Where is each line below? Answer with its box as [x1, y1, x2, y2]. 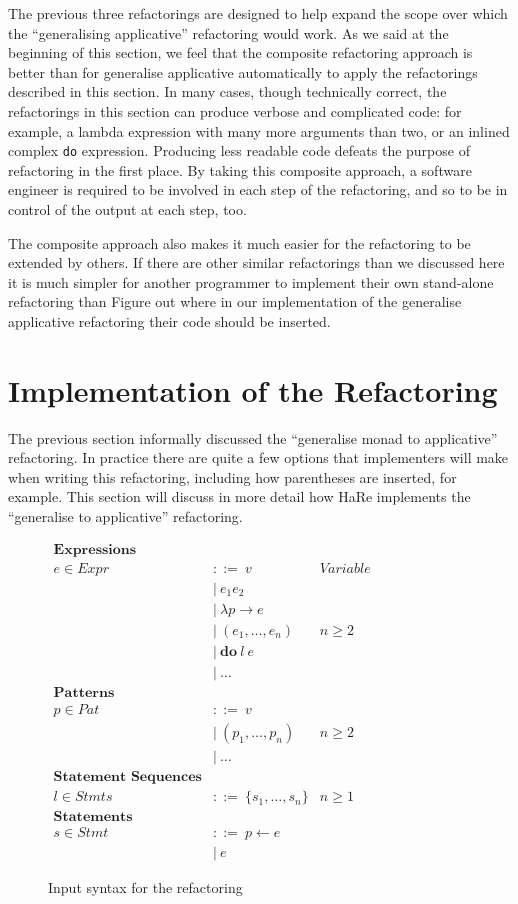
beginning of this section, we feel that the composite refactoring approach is [8, 42, 473, 63]
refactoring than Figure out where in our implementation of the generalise [8, 291, 462, 312]
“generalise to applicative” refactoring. [8, 506, 243, 527]
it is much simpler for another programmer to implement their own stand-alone [8, 271, 494, 292]
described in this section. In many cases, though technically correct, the [8, 81, 447, 102]
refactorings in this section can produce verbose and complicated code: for [8, 100, 462, 121]
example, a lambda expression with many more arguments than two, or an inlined [8, 120, 510, 141]
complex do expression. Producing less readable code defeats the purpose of [8, 140, 470, 161]
